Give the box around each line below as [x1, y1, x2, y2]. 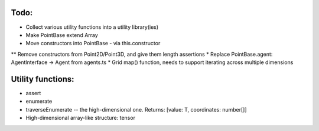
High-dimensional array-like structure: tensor [25, 115, 136, 122]
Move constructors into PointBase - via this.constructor [25, 40, 161, 47]
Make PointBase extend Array [25, 31, 99, 38]
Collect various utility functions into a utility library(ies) [25, 23, 159, 31]
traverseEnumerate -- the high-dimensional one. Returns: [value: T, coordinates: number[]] [25, 106, 248, 113]
